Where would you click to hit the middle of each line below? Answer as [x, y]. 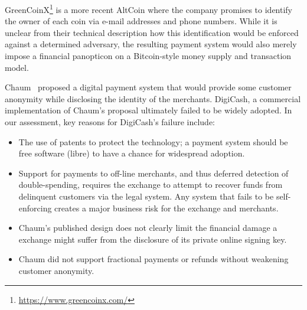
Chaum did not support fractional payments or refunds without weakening [153, 259]
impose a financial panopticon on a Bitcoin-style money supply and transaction [148, 56]
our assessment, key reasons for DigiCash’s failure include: [110, 122]
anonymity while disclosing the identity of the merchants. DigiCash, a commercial [153, 98]
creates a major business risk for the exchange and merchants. [166, 208]
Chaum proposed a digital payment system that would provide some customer [148, 87]
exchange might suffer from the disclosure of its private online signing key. [153, 239]
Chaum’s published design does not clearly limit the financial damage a [148, 228]
